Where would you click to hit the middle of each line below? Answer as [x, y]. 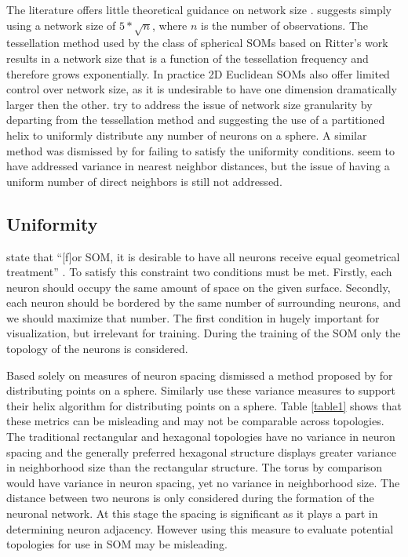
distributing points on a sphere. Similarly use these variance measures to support [201, 390]
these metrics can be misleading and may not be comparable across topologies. [195, 421]
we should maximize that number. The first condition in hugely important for [193, 317]
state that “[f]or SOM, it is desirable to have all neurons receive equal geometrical [203, 256]
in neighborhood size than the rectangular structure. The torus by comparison [194, 467]
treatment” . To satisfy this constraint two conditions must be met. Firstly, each [199, 272]
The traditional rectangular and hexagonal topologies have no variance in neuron [201, 437]
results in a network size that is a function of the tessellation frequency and [188, 58]
